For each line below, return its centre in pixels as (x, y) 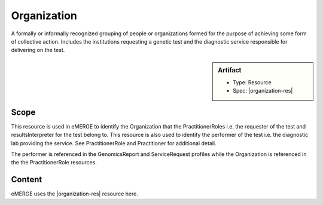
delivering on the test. (38, 50)
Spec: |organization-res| (263, 91)
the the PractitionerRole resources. (54, 163)
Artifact (230, 70)
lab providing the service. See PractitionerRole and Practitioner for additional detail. (114, 143)
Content (27, 180)
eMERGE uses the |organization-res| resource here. (75, 194)
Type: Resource (252, 82)
